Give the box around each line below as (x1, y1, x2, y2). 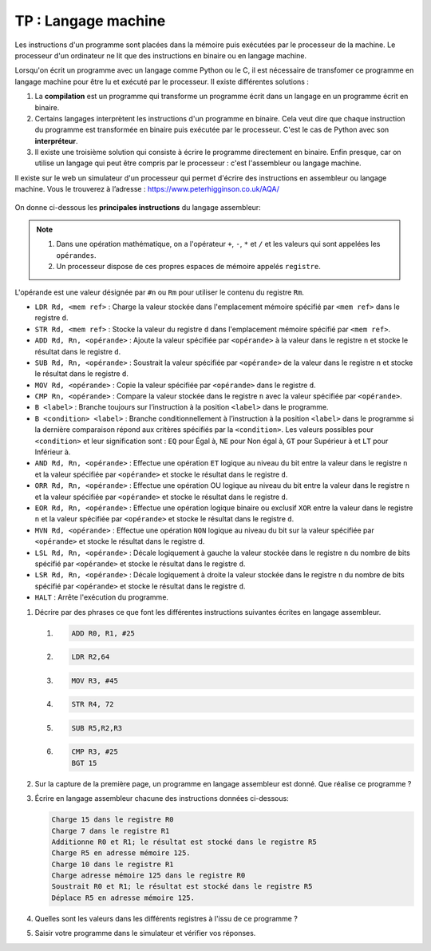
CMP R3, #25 (71, 747, 119, 756)
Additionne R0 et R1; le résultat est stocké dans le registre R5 (51, 837, 317, 846)
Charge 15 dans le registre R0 (51, 815, 175, 824)
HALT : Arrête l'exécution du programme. (34, 592, 169, 602)
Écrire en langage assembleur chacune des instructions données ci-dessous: (34, 794, 289, 803)
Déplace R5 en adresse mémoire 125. (51, 893, 196, 902)
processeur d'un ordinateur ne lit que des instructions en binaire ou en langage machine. (14, 50, 307, 60)
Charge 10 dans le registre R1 (51, 859, 175, 869)
